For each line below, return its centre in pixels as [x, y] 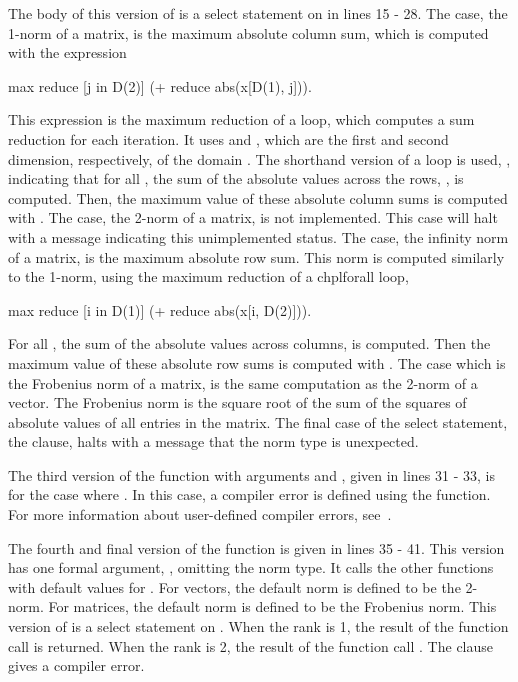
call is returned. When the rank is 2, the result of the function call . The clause [251, 645]
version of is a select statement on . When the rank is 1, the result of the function [258, 626]
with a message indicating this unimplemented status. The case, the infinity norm [258, 236]
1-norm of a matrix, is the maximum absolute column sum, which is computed [248, 32]
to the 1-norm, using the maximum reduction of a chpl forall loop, [208, 276]
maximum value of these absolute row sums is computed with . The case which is [257, 362]
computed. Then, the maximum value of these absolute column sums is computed [258, 197]
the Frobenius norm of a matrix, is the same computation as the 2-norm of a [243, 382]
